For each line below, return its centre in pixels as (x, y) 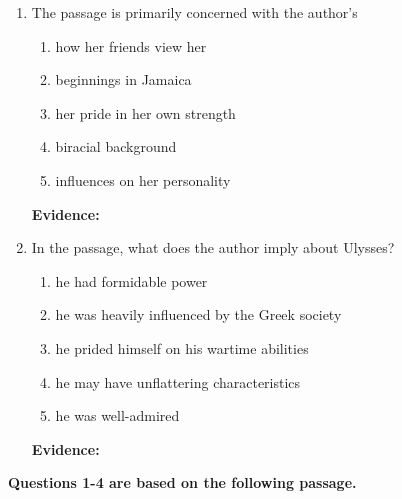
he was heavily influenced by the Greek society (198, 314)
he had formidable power (131, 280)
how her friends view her (131, 45)
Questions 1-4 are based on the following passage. (182, 482)
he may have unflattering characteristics (178, 381)
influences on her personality (143, 179)
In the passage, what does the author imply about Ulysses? (213, 247)
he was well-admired (117, 415)
